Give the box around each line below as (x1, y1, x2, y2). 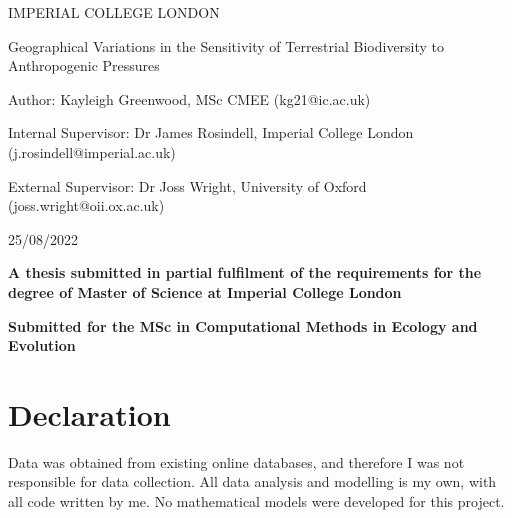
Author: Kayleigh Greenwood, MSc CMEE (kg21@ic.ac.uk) (8, 88, 371, 109)
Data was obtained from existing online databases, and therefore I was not (8, 451, 465, 472)
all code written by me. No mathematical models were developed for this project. (8, 491, 505, 512)
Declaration (8, 393, 171, 434)
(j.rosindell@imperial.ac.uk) (8, 141, 176, 162)
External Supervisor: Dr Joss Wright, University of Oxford (8, 175, 367, 196)
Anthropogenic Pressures (8, 55, 160, 76)
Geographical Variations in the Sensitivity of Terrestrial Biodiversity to (8, 35, 445, 56)
